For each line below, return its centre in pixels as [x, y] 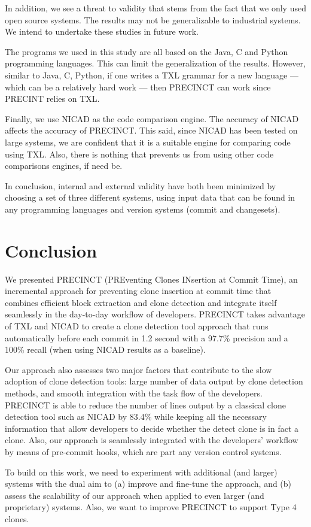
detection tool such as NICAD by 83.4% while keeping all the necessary [136, 417]
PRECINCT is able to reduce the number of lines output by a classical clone [145, 405]
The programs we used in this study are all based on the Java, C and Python [147, 51]
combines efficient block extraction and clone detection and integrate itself [141, 302]
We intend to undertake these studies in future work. [102, 31]
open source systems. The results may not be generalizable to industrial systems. [153, 19]
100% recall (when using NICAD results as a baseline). [105, 349]
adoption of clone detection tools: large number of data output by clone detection [154, 381]
